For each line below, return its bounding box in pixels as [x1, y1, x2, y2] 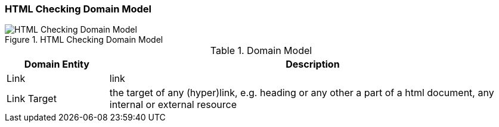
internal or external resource [109, 99, 237, 111]
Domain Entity [24, 58, 89, 71]
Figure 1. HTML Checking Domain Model [5, 34, 163, 45]
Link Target [7, 93, 57, 105]
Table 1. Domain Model [210, 45, 312, 57]
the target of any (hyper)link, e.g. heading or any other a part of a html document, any [109, 87, 494, 99]
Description [286, 58, 340, 71]
